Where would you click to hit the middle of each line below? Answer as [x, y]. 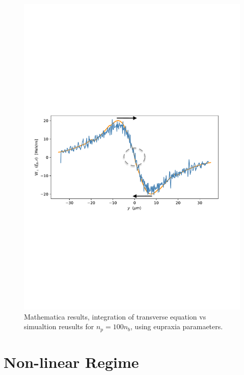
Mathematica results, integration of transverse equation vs [115, 316]
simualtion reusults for [59, 326]
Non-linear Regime [71, 362]
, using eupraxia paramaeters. [177, 326]
